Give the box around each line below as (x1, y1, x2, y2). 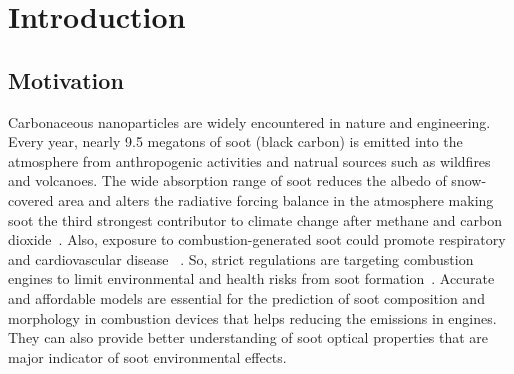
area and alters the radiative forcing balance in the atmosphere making (58, 189, 494, 210)
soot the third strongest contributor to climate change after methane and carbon (8, 209, 502, 230)
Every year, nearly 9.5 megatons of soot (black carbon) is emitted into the (8, 131, 463, 152)
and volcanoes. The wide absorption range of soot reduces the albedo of (8, 170, 447, 191)
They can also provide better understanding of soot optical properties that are (8, 327, 489, 348)
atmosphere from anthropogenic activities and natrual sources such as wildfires (8, 150, 491, 171)
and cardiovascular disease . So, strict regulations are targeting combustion (8, 248, 474, 269)
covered (8, 189, 54, 210)
